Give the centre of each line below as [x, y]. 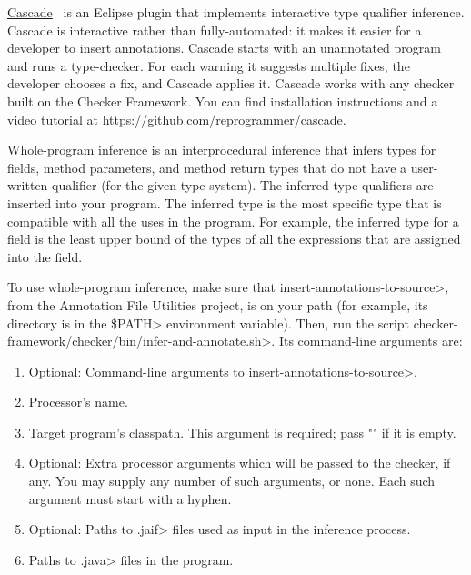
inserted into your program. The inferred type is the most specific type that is [225, 202]
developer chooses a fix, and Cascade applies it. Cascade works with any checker [231, 83]
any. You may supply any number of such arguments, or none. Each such [232, 481]
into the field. [45, 256]
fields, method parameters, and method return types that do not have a [207, 167]
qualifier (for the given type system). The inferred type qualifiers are [243, 185]
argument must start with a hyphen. [130, 498]
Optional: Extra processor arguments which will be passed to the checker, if [240, 463]
